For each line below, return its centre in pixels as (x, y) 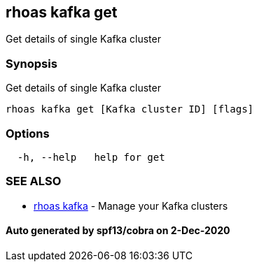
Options (28, 133)
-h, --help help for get (91, 157)
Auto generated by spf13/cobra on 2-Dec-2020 (118, 231)
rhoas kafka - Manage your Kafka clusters (131, 205)
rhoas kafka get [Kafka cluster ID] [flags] (130, 109)
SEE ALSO (34, 181)
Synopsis (32, 63)
